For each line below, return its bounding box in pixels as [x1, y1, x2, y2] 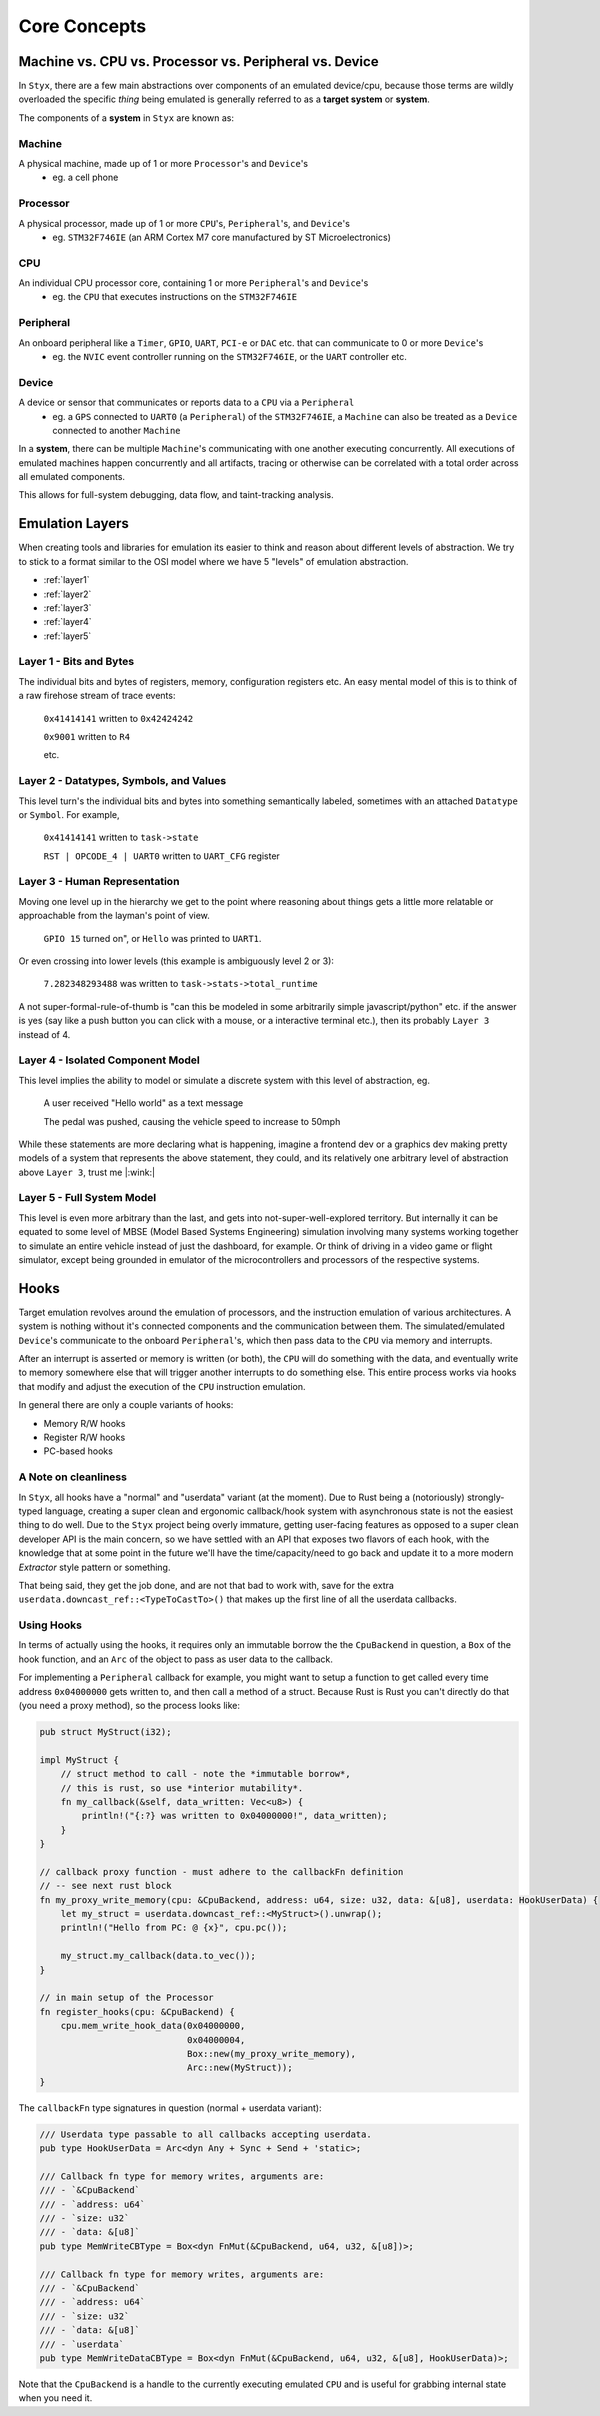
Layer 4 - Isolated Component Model [18, 1053, 200, 1067]
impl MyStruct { [39, 1754, 120, 1765]
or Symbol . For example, [18, 808, 120, 820]
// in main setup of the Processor [39, 1992, 214, 2004]
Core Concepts [18, 15, 147, 37]
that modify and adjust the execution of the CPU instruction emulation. [18, 1380, 306, 1392]
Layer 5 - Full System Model [18, 1191, 157, 1205]
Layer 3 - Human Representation [18, 875, 180, 889]
